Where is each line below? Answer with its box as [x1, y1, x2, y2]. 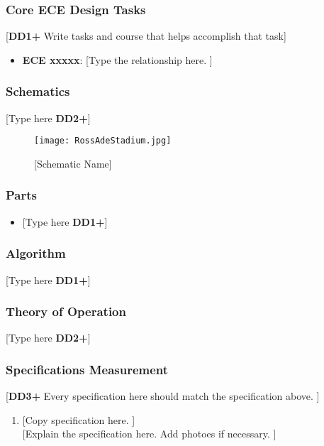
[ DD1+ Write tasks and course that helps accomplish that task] [6, 28, 286, 43]
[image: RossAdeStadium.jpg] [34, 136, 172, 146]
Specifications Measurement [6, 360, 169, 378]
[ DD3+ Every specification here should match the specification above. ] [6, 388, 320, 403]
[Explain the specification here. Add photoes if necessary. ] [22, 426, 276, 441]
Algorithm [6, 244, 66, 262]
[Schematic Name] [34, 156, 112, 170]
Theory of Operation [6, 303, 126, 320]
